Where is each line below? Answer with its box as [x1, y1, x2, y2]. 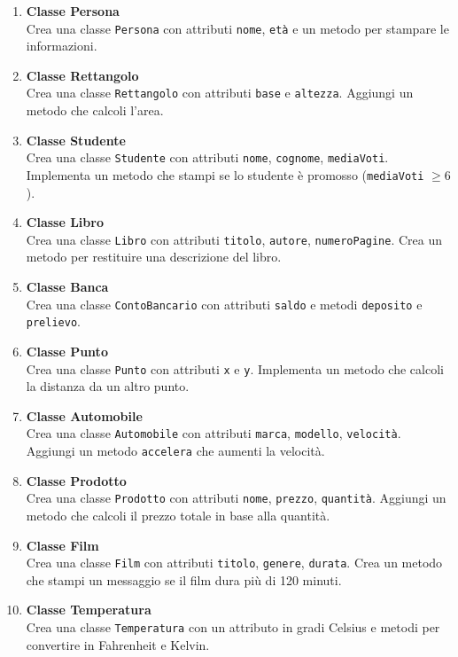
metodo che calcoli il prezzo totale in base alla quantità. [26, 505, 330, 524]
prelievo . [26, 312, 81, 331]
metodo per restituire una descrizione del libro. [26, 247, 282, 266]
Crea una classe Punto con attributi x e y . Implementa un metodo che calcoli [26, 359, 444, 378]
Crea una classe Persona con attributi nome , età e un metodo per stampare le [26, 19, 449, 37]
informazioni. [26, 36, 97, 55]
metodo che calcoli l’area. [26, 101, 164, 120]
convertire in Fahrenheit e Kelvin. [26, 635, 210, 653]
